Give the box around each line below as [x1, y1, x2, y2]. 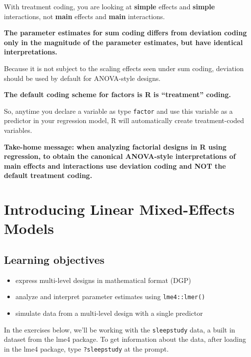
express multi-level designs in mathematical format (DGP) [15, 275, 191, 285]
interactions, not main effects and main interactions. [4, 11, 165, 21]
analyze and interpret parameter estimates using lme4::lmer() [15, 291, 205, 302]
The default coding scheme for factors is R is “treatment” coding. [4, 89, 231, 100]
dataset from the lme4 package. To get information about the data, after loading [4, 334, 246, 344]
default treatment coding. [4, 170, 92, 180]
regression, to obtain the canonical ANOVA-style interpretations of [4, 151, 236, 161]
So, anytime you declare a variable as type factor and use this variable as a [4, 105, 233, 116]
